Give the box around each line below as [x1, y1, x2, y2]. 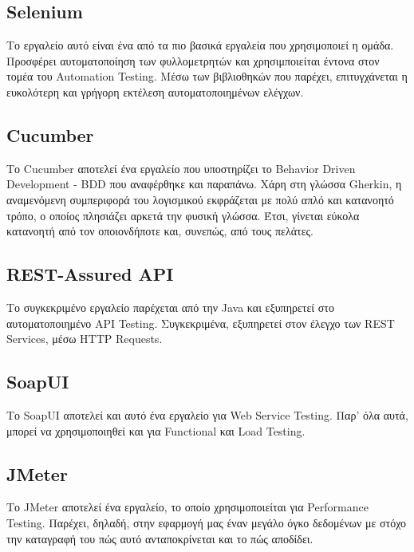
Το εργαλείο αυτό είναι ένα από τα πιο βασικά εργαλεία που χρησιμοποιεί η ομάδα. [6, 37, 394, 53]
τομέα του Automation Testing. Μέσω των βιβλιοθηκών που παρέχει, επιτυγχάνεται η [6, 68, 408, 85]
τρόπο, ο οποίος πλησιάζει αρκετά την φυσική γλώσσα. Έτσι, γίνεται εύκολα [6, 207, 360, 223]
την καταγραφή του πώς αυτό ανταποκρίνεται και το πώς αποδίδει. [6, 530, 313, 546]
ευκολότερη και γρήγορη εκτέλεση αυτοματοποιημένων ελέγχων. [6, 83, 304, 100]
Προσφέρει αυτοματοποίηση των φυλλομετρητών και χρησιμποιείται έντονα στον [6, 52, 380, 69]
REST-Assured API [6, 262, 174, 286]
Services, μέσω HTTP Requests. [6, 330, 163, 347]
